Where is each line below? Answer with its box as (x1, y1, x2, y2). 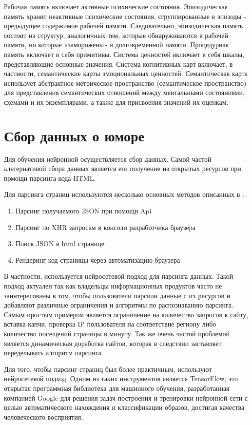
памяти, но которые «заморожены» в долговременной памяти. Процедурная (4, 39, 229, 50)
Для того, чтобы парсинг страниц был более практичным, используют (4, 364, 212, 374)
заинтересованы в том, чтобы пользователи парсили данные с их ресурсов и (4, 290, 231, 300)
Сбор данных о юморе (4, 125, 144, 145)
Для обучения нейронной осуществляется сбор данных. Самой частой (4, 154, 212, 164)
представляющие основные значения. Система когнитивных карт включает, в (4, 58, 233, 69)
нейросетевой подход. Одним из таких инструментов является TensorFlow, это (4, 373, 238, 384)
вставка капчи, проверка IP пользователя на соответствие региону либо (4, 319, 216, 329)
